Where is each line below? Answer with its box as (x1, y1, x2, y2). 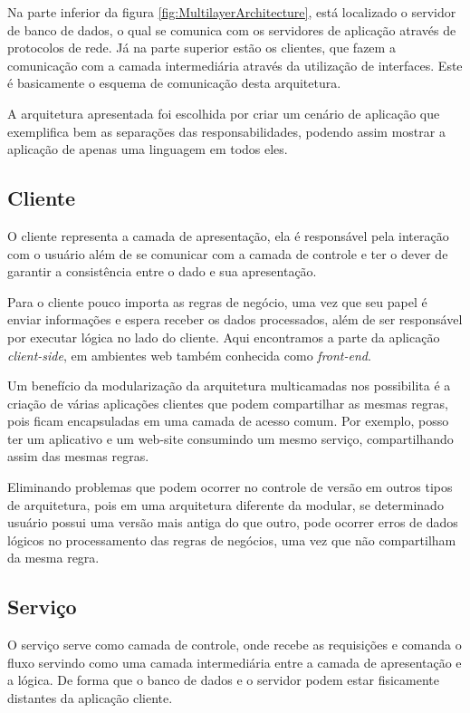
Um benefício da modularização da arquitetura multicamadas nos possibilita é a (7, 376, 451, 395)
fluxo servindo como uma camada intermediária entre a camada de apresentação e (7, 652, 462, 671)
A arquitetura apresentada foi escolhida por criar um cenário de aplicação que (7, 103, 440, 122)
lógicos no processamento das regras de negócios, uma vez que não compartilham (7, 530, 456, 549)
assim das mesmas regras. (7, 447, 149, 466)
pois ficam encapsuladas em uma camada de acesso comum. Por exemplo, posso (7, 411, 449, 430)
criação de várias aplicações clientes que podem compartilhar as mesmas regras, (7, 393, 448, 412)
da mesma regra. (7, 548, 100, 567)
